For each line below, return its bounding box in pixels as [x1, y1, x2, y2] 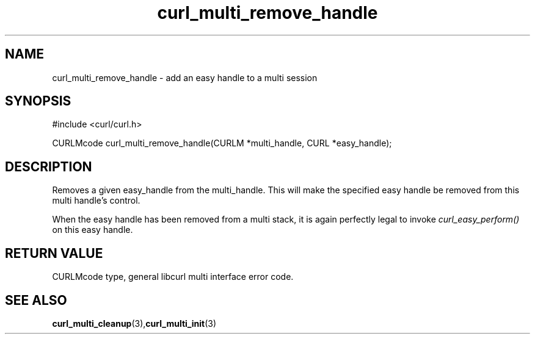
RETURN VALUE [5, 245, 103, 261]
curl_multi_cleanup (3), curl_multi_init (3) [52, 318, 216, 329]
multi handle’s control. [52, 195, 140, 206]
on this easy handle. [52, 224, 133, 235]
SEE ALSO [5, 292, 67, 308]
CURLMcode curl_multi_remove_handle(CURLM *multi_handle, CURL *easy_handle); [52, 138, 392, 149]
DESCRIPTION [5, 159, 92, 174]
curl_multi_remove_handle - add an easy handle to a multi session [52, 72, 318, 83]
